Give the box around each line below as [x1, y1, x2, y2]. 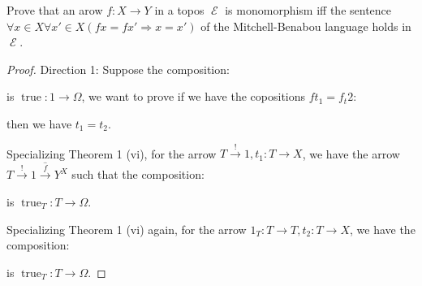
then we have [6, 115, 72, 132]
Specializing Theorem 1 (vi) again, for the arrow [6, 220, 247, 237]
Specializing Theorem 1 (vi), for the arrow [6, 145, 217, 162]
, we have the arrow [302, 145, 400, 162]
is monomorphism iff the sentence [225, 2, 392, 18]
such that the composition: [71, 166, 205, 183]
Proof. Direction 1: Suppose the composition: [6, 60, 230, 77]
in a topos [154, 2, 205, 18]
